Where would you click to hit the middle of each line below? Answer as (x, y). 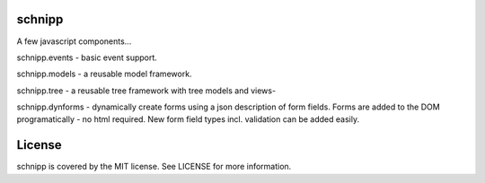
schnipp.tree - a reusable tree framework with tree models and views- (146, 91)
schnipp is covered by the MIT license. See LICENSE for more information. (154, 167)
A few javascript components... (74, 41)
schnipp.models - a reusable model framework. (104, 74)
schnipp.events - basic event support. (87, 57)
